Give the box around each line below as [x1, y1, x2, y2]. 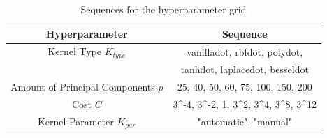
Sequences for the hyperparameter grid [80, 2, 247, 16]
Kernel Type [48, 44, 101, 59]
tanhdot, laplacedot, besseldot [180, 62, 309, 77]
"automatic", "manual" [197, 114, 293, 129]
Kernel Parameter [37, 114, 114, 128]
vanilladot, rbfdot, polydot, [187, 44, 303, 59]
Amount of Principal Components [10, 79, 155, 93]
